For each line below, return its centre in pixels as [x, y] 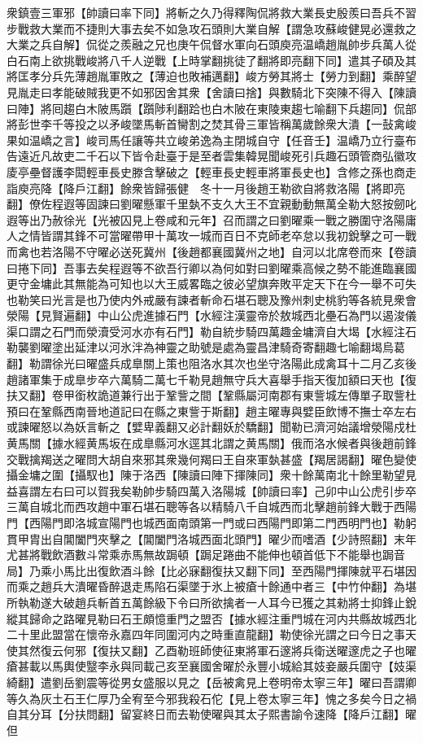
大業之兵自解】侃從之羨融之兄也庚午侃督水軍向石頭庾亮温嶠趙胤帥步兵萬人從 [211, 44]
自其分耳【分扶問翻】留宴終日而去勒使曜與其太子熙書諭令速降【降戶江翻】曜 [211, 714]
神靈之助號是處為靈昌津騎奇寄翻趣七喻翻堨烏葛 [279, 347]
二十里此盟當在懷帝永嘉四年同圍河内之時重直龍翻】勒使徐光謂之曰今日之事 [206, 634]
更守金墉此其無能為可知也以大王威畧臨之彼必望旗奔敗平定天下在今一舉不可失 [211, 284]
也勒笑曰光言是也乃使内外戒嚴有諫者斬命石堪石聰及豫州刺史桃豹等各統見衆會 [211, 299]
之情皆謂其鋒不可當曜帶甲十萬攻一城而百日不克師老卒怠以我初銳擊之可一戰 [217, 236]
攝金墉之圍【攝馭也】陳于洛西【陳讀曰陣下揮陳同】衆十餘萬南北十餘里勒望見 [211, 475]
